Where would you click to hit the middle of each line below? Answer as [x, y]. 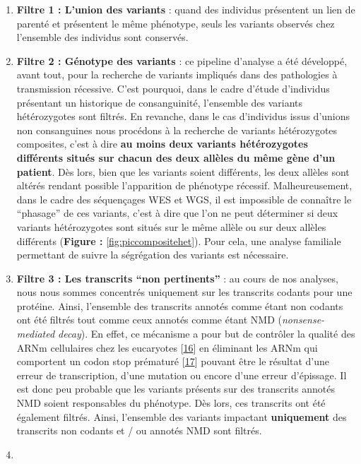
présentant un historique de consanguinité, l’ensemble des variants [160, 102]
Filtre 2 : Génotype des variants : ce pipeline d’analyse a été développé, [182, 60]
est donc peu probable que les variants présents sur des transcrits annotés [176, 389]
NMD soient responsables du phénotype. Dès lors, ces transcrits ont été [171, 403]
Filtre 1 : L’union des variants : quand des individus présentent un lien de [186, 9]
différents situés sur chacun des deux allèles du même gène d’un [176, 157]
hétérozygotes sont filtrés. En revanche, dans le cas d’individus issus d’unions [183, 116]
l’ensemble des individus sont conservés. [102, 37]
